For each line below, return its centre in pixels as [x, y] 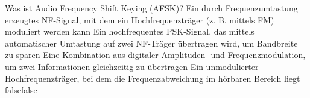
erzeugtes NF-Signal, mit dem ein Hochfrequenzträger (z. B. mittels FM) [140, 19]
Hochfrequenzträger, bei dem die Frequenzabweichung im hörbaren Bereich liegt [153, 78]
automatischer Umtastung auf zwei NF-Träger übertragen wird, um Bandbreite [151, 43]
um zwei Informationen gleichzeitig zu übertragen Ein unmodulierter [132, 66]
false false [21, 90]
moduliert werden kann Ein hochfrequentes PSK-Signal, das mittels [130, 31]
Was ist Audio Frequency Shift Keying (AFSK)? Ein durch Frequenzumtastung [151, 8]
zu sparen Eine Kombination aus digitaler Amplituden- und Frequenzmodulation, [155, 55]
